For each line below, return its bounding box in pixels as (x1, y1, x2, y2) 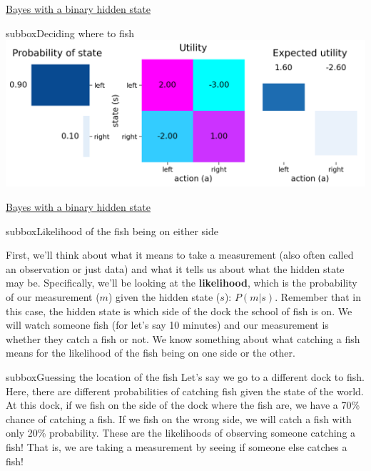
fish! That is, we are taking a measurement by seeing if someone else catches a (6, 439, 347, 454)
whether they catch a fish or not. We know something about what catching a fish (6, 331, 360, 346)
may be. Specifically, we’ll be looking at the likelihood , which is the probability (6, 275, 357, 290)
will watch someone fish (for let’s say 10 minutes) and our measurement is (6, 317, 329, 332)
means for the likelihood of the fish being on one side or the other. (6, 345, 295, 360)
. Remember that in (275, 289, 361, 304)
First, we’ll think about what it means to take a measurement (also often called (6, 247, 354, 262)
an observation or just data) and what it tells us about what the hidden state (6, 261, 345, 276)
